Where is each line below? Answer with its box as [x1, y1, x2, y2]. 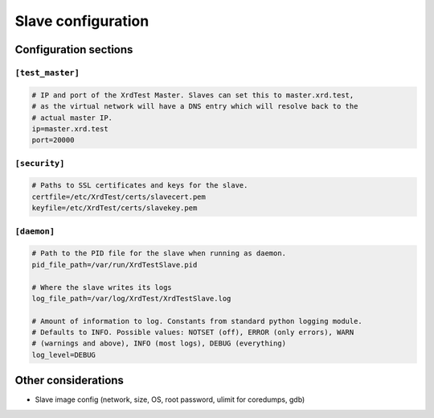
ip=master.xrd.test [31, 124, 108, 133]
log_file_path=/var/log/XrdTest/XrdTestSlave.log [31, 294, 231, 303]
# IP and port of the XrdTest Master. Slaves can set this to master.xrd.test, [31, 90, 354, 100]
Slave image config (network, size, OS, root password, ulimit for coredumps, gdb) [35, 395, 305, 404]
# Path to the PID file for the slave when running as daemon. [31, 249, 287, 258]
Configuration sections [14, 43, 133, 56]
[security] [14, 158, 65, 168]
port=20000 [31, 135, 75, 145]
